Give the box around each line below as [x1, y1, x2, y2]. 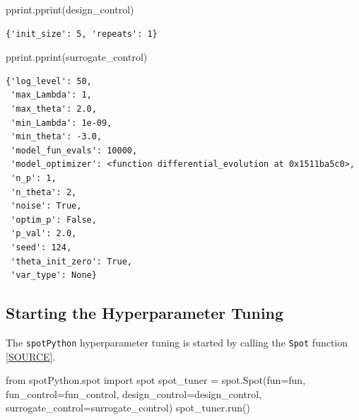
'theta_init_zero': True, [11, 256, 132, 267]
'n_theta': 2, [11, 187, 77, 197]
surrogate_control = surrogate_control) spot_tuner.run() [6, 400, 250, 415]
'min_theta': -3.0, [11, 132, 102, 142]
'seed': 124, [11, 242, 72, 252]
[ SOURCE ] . [6, 349, 56, 363]
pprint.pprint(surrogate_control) [6, 49, 148, 64]
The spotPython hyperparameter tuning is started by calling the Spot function [6, 334, 348, 349]
